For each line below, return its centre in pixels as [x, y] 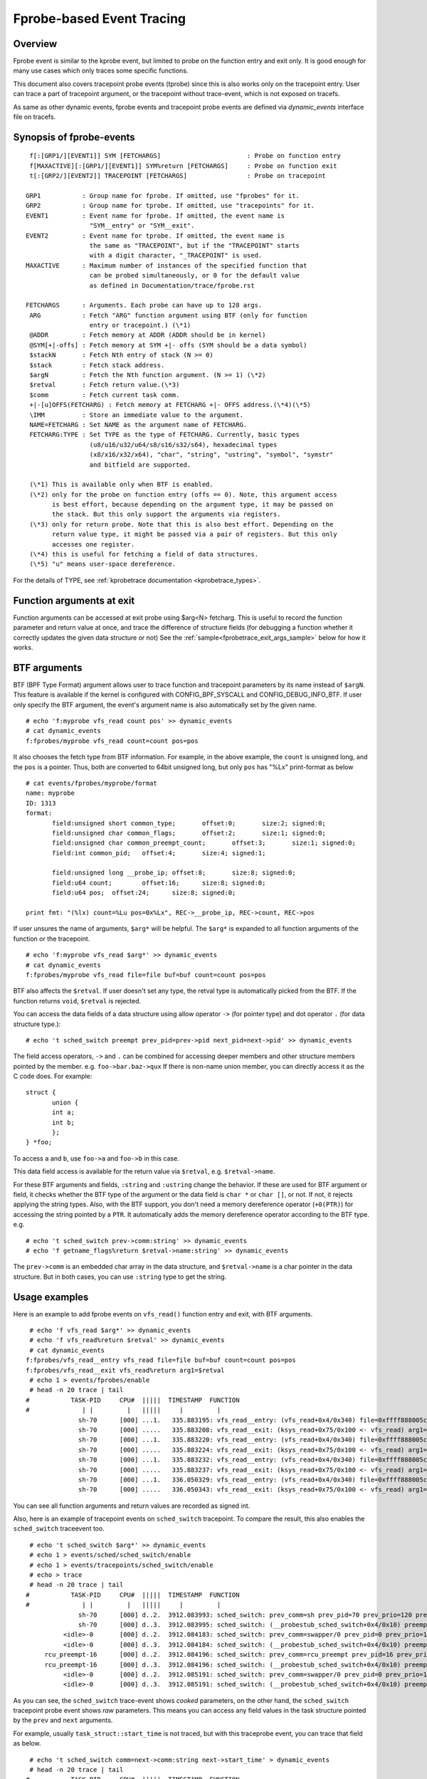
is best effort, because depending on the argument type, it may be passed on [193, 505]
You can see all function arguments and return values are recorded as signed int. [132, 1506]
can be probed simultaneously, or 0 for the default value [195, 275]
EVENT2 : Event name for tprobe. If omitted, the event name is [155, 236]
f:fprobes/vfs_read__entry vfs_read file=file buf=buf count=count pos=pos [161, 1360]
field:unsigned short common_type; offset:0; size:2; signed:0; [189, 823]
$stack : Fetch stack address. [97, 365]
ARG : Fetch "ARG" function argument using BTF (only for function [168, 315]
